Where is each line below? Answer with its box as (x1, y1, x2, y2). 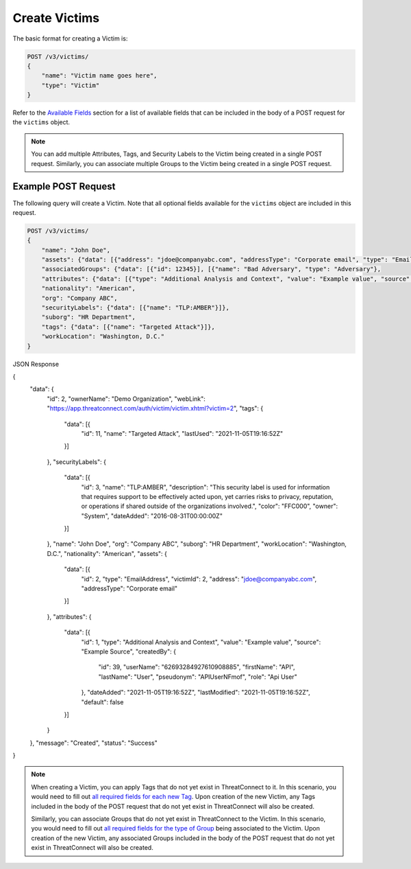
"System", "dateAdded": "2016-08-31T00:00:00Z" (81, 511, 223, 520)
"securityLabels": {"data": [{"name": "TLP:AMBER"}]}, (41, 304, 229, 312)
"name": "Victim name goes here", (41, 72, 158, 80)
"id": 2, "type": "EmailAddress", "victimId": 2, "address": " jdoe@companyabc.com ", (81, 575, 317, 583)
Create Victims (12, 10, 99, 25)
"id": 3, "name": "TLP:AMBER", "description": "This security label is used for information (81, 483, 330, 491)
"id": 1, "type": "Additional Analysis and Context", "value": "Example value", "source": (81, 638, 321, 646)
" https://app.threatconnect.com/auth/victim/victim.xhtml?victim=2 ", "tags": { (47, 404, 264, 413)
